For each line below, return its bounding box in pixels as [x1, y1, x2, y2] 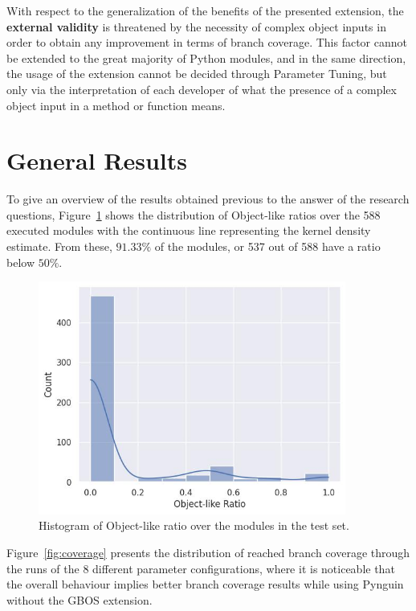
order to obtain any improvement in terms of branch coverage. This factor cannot [6, 34, 407, 51]
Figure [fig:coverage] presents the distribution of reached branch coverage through [6, 544, 410, 561]
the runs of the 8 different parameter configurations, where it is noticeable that [6, 560, 395, 576]
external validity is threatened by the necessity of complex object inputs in [6, 18, 386, 35]
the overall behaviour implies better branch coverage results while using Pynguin [6, 576, 404, 593]
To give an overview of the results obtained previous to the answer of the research [6, 191, 410, 207]
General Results [6, 144, 187, 177]
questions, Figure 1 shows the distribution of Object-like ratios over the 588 [6, 206, 381, 223]
